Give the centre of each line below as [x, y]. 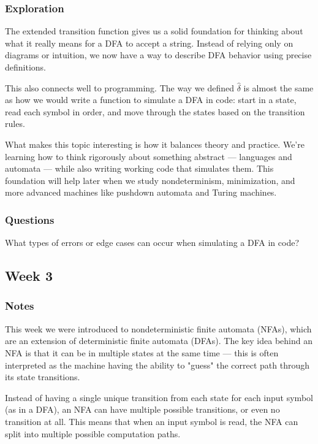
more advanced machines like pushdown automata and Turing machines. [141, 192]
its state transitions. [43, 377]
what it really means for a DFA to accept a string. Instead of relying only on [149, 43]
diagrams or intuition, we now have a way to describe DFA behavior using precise [158, 55]
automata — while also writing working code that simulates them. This [139, 168]
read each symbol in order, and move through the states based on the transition [155, 111]
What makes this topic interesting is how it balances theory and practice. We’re [155, 144]
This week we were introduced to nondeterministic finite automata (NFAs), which [158, 328]
